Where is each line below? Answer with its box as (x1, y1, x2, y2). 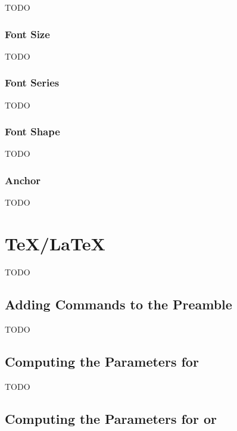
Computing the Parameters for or (5, 409, 217, 427)
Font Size (5, 26, 50, 41)
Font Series (5, 75, 60, 90)
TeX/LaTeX (5, 231, 105, 256)
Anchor (5, 172, 41, 187)
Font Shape (5, 124, 60, 139)
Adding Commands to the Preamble (5, 294, 232, 313)
